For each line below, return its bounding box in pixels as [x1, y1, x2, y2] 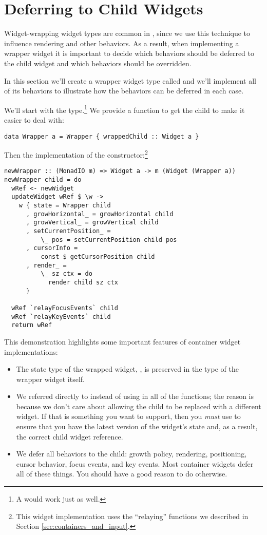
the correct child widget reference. [16, 431, 123, 442]
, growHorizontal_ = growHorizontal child [26, 210, 174, 218]
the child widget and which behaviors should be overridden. [4, 58, 192, 68]
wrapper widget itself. [16, 373, 85, 384]
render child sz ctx [48, 278, 118, 286]
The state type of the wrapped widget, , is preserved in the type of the [16, 364, 239, 374]
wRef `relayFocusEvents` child [11, 304, 118, 312]
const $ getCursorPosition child [41, 253, 155, 260]
